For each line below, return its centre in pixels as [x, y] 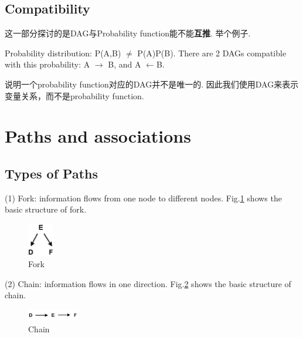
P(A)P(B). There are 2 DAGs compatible [212, 53]
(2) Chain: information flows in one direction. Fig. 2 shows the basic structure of [148, 283]
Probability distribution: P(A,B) [63, 53]
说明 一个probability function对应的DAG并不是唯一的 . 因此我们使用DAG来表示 [152, 84]
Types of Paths [52, 173]
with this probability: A [47, 64]
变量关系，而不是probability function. [74, 95]
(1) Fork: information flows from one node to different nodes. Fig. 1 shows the [143, 198]
